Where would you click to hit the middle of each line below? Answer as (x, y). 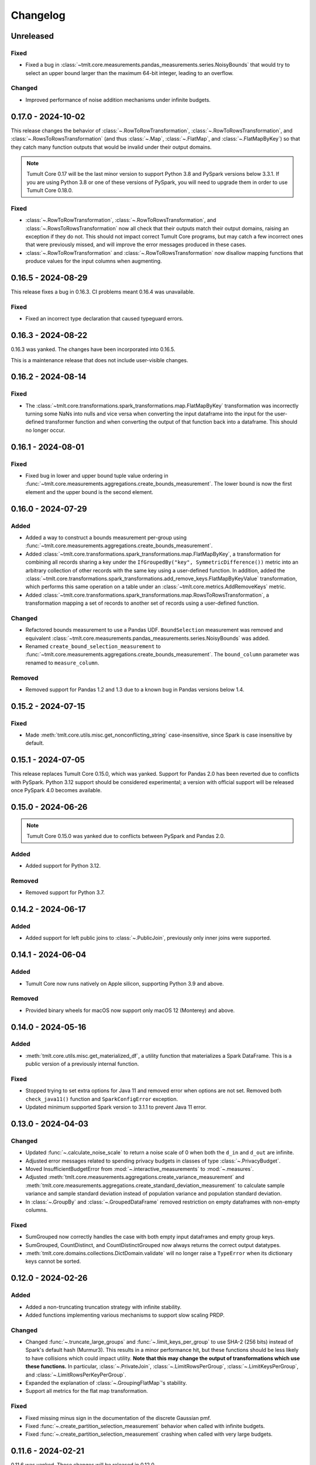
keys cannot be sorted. (53, 1261)
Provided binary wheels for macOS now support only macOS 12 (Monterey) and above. (130, 1010)
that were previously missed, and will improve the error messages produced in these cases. (136, 245)
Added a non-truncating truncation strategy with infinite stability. (103, 1307)
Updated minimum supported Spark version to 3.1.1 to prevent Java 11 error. (116, 1107)
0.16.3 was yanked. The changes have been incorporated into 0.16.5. (93, 349)
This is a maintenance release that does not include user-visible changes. (99, 360)
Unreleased (32, 36)
